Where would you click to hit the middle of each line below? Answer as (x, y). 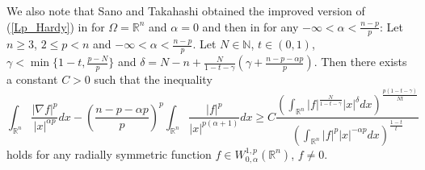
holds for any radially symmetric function (109, 153)
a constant (32, 79)
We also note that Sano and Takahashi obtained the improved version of (186, 10)
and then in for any (250, 26)
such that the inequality (153, 79)
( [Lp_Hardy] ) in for (56, 26)
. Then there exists (360, 62)
